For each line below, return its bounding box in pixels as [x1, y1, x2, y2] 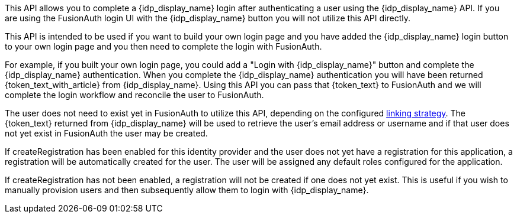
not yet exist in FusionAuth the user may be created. [5, 128, 208, 138]
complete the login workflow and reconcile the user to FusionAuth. [5, 90, 264, 100]
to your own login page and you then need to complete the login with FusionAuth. [5, 41, 322, 51]
